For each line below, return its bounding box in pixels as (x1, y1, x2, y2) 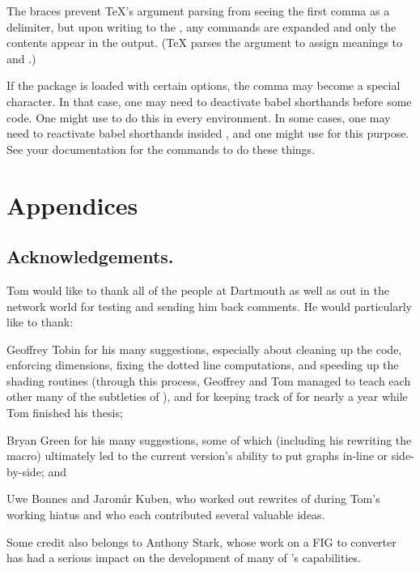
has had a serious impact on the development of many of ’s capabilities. (6, 549, 361, 566)
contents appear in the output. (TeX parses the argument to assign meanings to (6, 34, 403, 51)
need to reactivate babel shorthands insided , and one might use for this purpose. (6, 125, 409, 142)
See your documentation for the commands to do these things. (6, 140, 316, 157)
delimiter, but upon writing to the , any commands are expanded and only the (6, 18, 397, 35)
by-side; (6, 462, 45, 479)
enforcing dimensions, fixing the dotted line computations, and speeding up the (6, 356, 399, 373)
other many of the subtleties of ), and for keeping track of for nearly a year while (6, 388, 408, 405)
